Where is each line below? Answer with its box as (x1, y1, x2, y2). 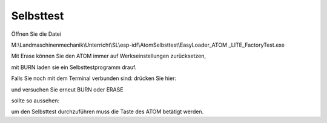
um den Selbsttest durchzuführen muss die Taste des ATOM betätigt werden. (11, 108, 204, 115)
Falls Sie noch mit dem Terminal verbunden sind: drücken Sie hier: (11, 75, 177, 82)
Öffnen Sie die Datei (11, 30, 62, 38)
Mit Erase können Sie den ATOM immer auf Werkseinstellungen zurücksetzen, (11, 52, 206, 60)
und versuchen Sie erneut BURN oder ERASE (11, 85, 124, 93)
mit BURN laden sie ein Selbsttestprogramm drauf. (11, 64, 137, 71)
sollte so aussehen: (11, 97, 60, 104)
